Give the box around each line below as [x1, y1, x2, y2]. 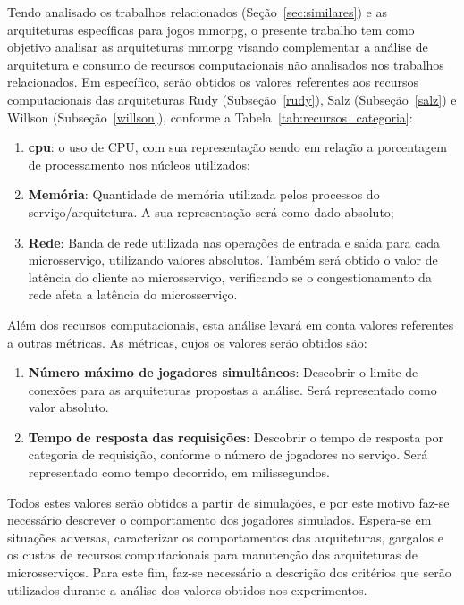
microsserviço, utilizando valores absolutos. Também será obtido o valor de [28, 250, 438, 269]
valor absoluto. [28, 398, 109, 416]
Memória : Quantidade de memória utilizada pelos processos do [28, 185, 380, 204]
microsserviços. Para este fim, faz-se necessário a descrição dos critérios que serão [7, 563, 451, 582]
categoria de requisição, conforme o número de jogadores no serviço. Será [28, 445, 428, 464]
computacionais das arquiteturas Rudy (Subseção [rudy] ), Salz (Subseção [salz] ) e [7, 89, 457, 108]
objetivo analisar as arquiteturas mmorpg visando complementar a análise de [7, 38, 428, 56]
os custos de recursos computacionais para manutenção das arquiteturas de [7, 545, 418, 564]
